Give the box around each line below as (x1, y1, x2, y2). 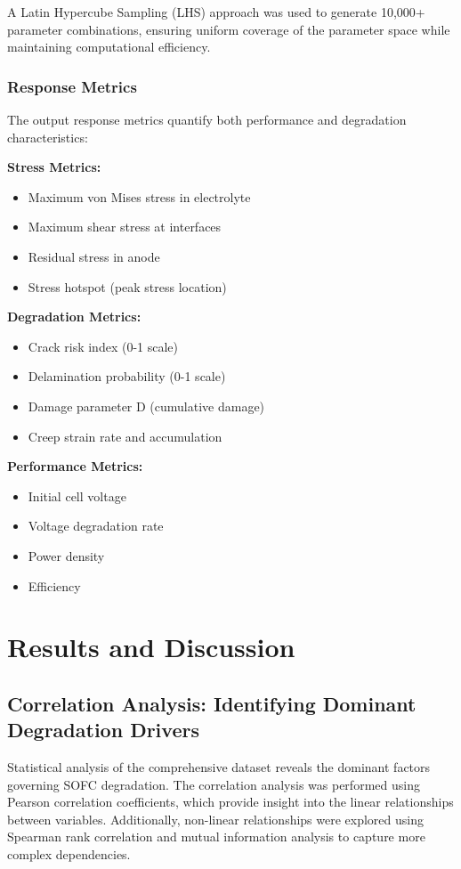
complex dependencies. (7, 845, 131, 864)
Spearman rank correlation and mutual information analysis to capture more (7, 827, 425, 846)
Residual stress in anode (28, 247, 160, 265)
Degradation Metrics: (7, 307, 142, 326)
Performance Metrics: (7, 457, 143, 475)
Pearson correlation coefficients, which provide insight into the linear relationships (7, 792, 454, 811)
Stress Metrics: (7, 158, 101, 176)
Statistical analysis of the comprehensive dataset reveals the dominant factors (7, 758, 431, 776)
